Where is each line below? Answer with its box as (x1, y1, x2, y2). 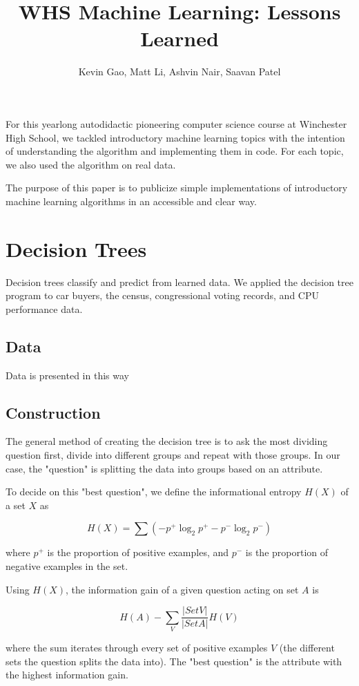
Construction (6, 401, 101, 423)
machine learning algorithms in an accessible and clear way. (6, 193, 257, 208)
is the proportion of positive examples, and (47, 545, 229, 560)
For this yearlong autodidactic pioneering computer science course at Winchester (6, 116, 347, 131)
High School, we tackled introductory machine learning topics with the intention (6, 130, 345, 144)
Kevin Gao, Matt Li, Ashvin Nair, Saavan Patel (78, 64, 281, 79)
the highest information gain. (6, 667, 128, 682)
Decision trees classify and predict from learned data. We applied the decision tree (6, 274, 353, 289)
